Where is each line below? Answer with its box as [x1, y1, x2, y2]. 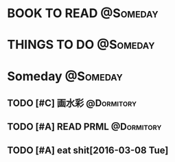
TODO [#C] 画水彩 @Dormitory [7, 97, 137, 108]
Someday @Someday [7, 68, 124, 84]
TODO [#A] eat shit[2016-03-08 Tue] [7, 144, 169, 156]
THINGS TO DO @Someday [7, 37, 155, 53]
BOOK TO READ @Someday [7, 5, 159, 21]
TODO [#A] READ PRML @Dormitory [7, 121, 162, 132]
